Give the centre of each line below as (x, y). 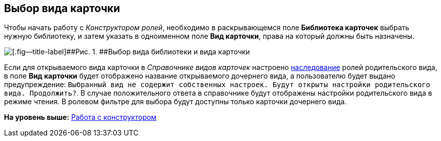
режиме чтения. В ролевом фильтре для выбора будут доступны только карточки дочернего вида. (175, 102)
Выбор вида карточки (62, 8)
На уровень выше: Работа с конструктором (80, 117)
